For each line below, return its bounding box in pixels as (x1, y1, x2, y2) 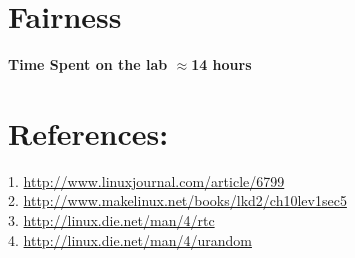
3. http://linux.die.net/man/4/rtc (8, 210, 215, 231)
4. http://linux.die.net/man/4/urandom (8, 229, 252, 250)
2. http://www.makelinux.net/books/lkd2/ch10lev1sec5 (8, 190, 347, 211)
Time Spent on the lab (8, 54, 168, 75)
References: (8, 112, 169, 153)
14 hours (191, 54, 252, 75)
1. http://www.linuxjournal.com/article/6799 (8, 170, 285, 191)
